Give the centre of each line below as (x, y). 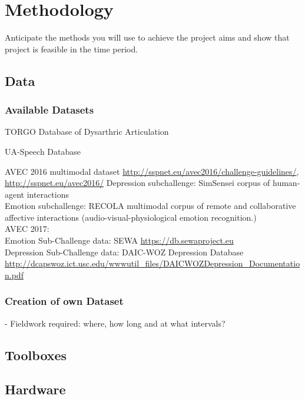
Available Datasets (49, 110)
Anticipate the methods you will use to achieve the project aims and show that (147, 37)
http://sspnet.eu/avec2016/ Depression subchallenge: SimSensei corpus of (137, 183)
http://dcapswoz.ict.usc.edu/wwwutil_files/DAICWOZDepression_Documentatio (152, 263)
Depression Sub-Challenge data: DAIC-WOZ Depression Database (124, 252)
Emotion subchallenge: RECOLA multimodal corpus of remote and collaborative (150, 206)
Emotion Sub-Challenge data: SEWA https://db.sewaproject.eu (119, 240)
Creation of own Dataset (64, 301)
